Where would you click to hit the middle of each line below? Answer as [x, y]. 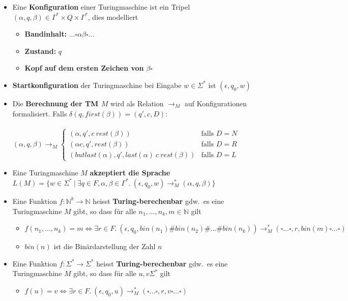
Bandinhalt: [46, 34]
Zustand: [40, 51]
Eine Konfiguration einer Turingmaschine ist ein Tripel [101, 7]
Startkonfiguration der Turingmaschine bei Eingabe [97, 85]
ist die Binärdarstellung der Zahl [105, 246]
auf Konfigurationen [216, 103]
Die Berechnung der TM [55, 103]
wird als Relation [137, 103]
